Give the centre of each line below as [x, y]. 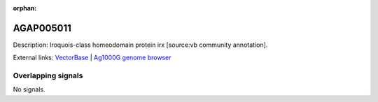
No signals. [29, 89]
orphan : [25, 8]
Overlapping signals [48, 75]
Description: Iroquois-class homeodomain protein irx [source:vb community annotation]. [140, 45]
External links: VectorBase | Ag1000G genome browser [92, 58]
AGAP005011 [42, 28]
